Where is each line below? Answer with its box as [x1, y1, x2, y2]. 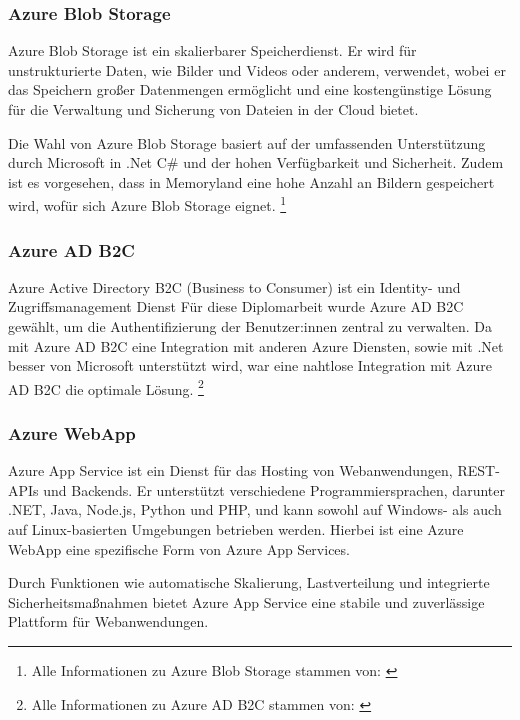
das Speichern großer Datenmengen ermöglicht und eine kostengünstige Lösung [8, 79, 492, 100]
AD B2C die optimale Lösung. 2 [8, 375, 204, 399]
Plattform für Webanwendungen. [8, 611, 209, 632]
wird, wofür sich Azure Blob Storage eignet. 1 [8, 192, 287, 216]
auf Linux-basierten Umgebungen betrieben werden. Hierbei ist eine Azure [8, 519, 464, 540]
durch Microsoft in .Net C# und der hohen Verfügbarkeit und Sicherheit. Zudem [8, 152, 504, 173]
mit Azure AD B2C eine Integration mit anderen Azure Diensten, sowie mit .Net [8, 335, 504, 356]
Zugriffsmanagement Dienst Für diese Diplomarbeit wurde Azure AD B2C [8, 296, 464, 317]
